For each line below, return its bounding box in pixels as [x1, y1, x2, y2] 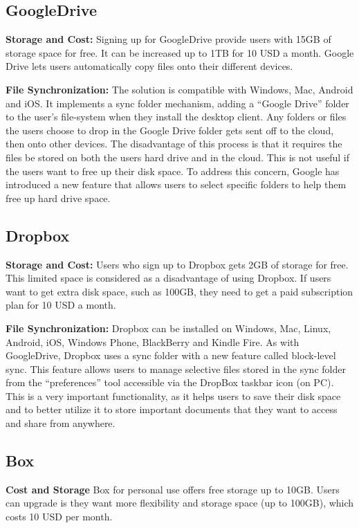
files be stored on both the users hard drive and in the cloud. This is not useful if [6, 149, 349, 164]
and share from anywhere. [6, 416, 116, 430]
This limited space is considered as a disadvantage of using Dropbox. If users [6, 271, 331, 285]
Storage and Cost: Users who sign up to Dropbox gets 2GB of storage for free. [6, 257, 349, 271]
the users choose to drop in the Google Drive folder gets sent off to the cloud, [6, 122, 334, 137]
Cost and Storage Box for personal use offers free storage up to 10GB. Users [6, 482, 340, 496]
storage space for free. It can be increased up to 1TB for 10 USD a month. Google [6, 45, 354, 60]
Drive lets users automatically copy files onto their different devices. [6, 59, 293, 73]
